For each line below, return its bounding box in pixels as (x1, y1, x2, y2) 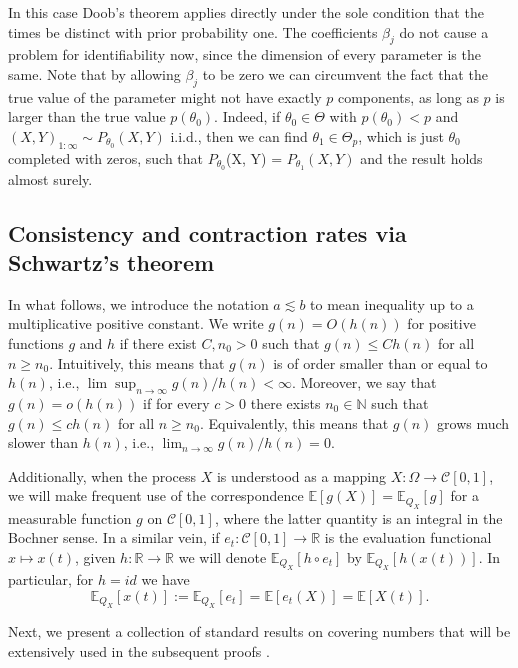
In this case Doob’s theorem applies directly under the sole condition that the (8, 2, 484, 22)
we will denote (178, 546, 267, 567)
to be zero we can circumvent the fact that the (202, 63, 488, 84)
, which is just (358, 125, 444, 146)
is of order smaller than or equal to (273, 352, 488, 373)
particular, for (8, 569, 94, 590)
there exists (250, 392, 321, 413)
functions (8, 333, 64, 353)
